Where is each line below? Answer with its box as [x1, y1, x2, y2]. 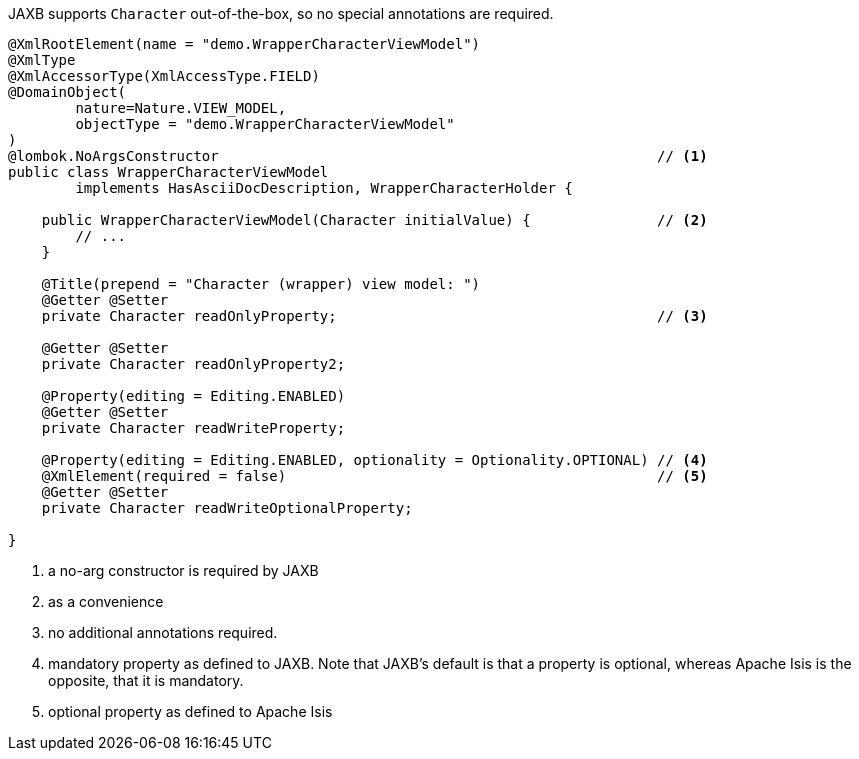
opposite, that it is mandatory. [48, 672, 244, 689]
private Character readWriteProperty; [41, 420, 346, 436]
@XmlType [8, 52, 76, 68]
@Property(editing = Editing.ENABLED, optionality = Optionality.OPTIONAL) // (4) [41, 452, 708, 468]
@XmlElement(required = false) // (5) [41, 468, 708, 484]
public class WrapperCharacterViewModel [8, 164, 329, 180]
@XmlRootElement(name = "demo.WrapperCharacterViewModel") [8, 36, 481, 52]
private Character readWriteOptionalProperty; [41, 500, 413, 516]
